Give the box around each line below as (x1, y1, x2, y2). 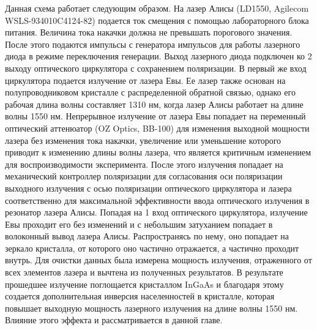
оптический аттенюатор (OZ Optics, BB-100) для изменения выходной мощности (5, 121, 310, 134)
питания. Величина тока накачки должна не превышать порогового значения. (5, 26, 293, 39)
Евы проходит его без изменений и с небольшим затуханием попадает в (5, 217, 273, 230)
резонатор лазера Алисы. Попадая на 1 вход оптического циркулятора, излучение (5, 206, 308, 219)
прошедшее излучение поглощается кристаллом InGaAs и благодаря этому (5, 277, 284, 290)
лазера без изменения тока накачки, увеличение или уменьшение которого (5, 133, 282, 146)
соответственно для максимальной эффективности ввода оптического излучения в (5, 193, 310, 206)
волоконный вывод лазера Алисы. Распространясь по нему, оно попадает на (5, 230, 289, 242)
